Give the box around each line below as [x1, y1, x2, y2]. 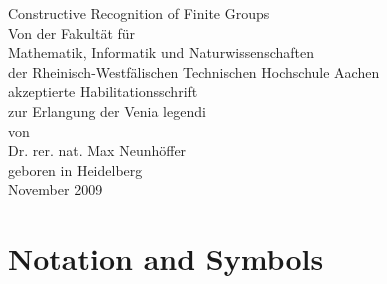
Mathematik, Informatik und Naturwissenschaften [8, 42, 315, 63]
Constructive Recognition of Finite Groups [8, 3, 270, 23]
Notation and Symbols [8, 238, 324, 279]
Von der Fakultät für [8, 22, 136, 43]
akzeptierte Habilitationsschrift [8, 81, 198, 102]
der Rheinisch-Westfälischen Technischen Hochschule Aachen [8, 61, 380, 82]
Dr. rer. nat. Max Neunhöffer [8, 140, 187, 161]
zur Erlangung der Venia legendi [8, 100, 206, 121]
